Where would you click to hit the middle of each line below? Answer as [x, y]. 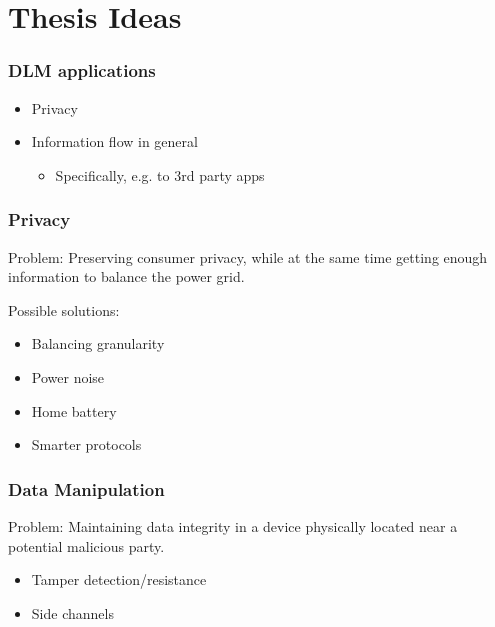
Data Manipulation [86, 488]
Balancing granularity [98, 343]
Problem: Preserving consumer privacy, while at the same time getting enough [248, 256]
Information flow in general [114, 141]
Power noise [68, 376]
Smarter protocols [86, 444]
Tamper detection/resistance [119, 579]
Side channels [72, 612]
